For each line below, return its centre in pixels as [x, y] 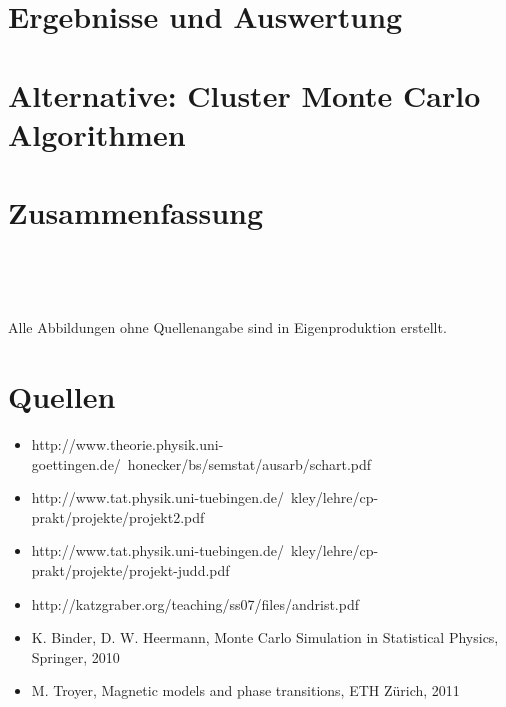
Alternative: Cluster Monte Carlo [244, 94]
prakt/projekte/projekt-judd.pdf [130, 569]
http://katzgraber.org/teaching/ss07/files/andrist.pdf [195, 603]
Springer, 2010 [75, 656]
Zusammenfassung [136, 212]
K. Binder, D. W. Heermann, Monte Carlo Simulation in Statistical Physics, [265, 637]
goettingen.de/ [76, 463]
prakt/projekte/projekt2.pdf [118, 516]
